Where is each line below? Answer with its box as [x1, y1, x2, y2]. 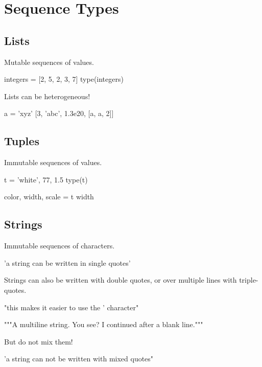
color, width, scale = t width [4, 191, 94, 202]
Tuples [4, 133, 39, 149]
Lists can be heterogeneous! [4, 90, 90, 101]
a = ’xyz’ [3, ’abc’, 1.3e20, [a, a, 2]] [4, 108, 114, 119]
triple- [239, 274, 258, 285]
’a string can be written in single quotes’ [4, 257, 131, 268]
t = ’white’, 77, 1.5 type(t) [4, 174, 88, 185]
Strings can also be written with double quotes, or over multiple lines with [4, 274, 237, 285]
